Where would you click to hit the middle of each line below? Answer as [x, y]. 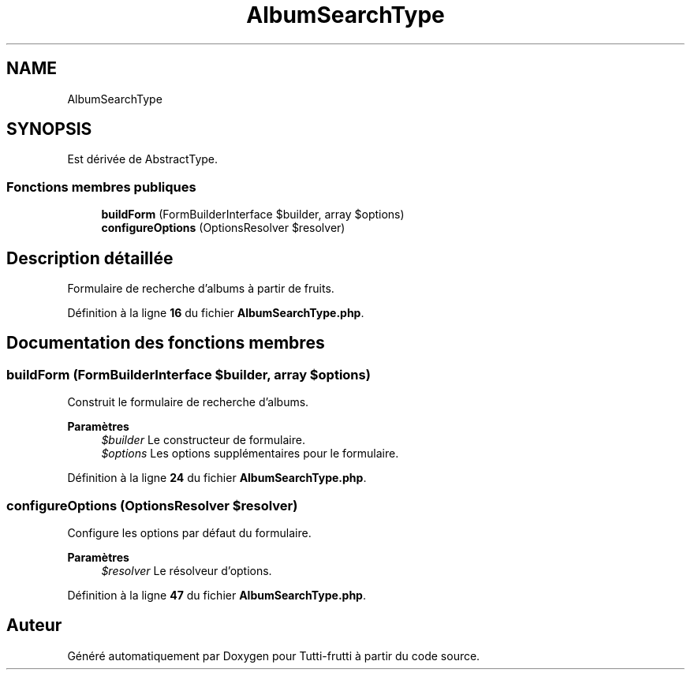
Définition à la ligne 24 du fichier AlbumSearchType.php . [217, 478]
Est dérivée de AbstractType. [143, 159]
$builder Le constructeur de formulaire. [203, 440]
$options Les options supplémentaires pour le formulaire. [250, 454]
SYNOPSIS [49, 129]
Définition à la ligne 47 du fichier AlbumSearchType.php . [217, 595]
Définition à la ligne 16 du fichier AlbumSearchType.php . [216, 313]
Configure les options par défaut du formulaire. [189, 533]
